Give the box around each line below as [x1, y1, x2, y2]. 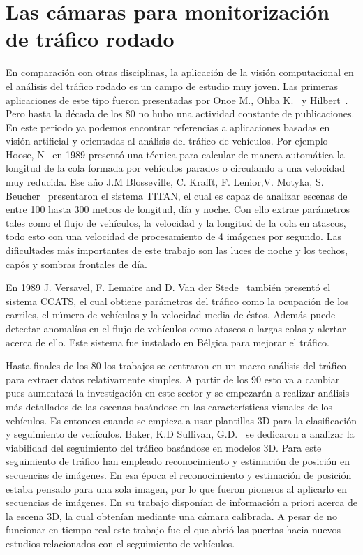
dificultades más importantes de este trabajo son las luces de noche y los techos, [6, 243, 348, 258]
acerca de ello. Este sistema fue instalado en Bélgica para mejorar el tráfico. [6, 334, 330, 349]
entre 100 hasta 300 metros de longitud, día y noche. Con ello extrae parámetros [6, 202, 350, 216]
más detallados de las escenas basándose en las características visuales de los [6, 399, 333, 413]
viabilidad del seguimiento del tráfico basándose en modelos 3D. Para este [6, 440, 322, 454]
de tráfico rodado [6, 24, 175, 53]
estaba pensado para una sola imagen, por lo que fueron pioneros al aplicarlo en [6, 481, 347, 496]
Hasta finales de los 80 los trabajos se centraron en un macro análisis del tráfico [6, 358, 346, 373]
